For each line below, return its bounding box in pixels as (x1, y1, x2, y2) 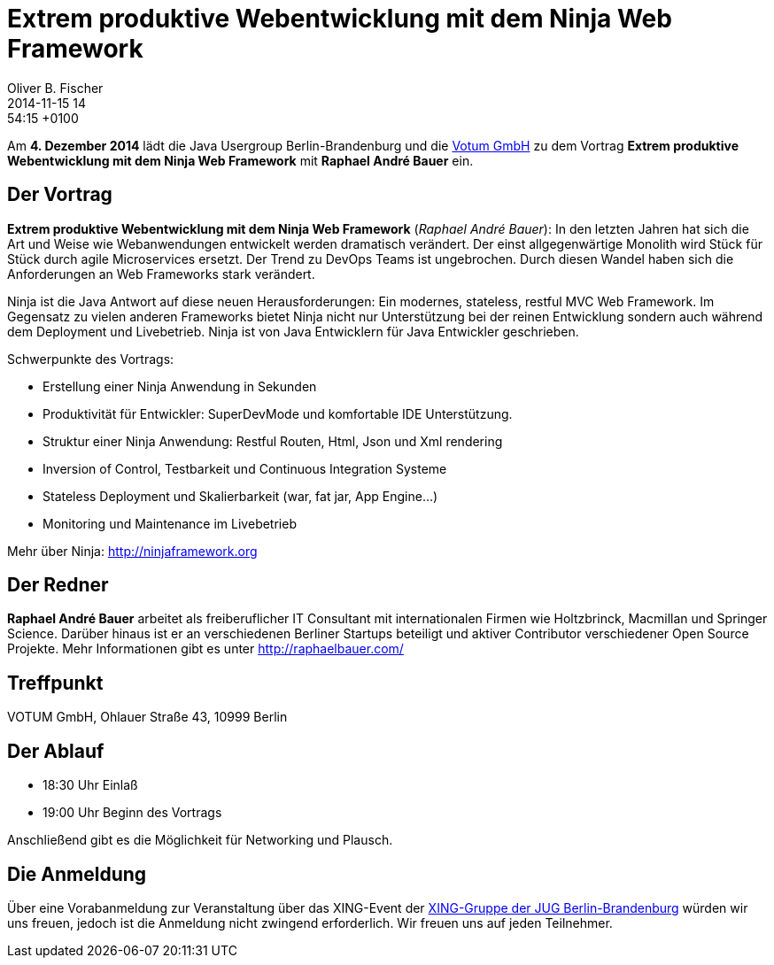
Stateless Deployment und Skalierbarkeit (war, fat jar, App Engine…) (43, 488, 438, 504)
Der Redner (7, 574, 109, 597)
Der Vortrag (7, 183, 112, 206)
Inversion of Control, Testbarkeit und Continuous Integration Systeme (43, 460, 447, 476)
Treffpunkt (7, 671, 104, 694)
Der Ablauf (7, 739, 104, 762)
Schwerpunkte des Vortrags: (7, 351, 174, 367)
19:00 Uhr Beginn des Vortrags (43, 805, 222, 821)
